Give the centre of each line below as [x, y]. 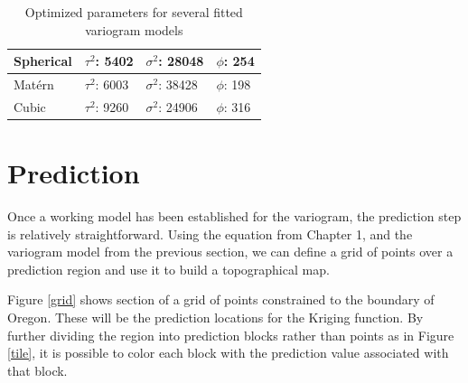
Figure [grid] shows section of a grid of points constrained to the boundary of [221, 299]
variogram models [134, 29]
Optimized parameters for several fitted [134, 12]
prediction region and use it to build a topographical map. [168, 269]
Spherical [43, 61]
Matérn [34, 84]
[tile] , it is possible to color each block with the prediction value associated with [228, 353]
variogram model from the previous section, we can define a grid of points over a [230, 252]
